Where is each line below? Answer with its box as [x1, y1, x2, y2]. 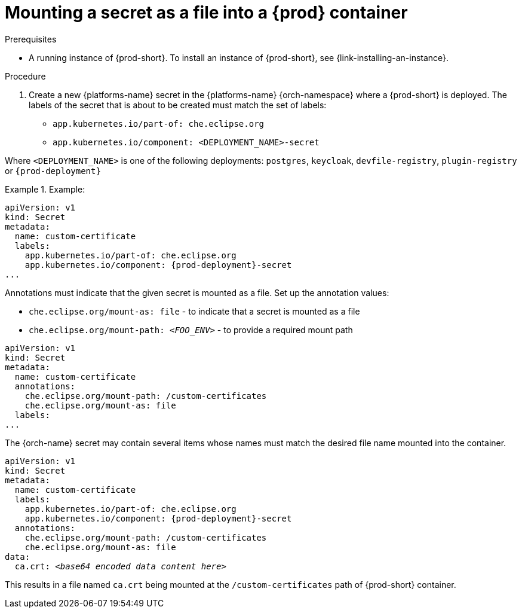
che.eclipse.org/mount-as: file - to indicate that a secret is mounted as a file [29, 306, 360, 316]
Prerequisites [5, 33, 57, 44]
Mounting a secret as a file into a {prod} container [5, 2, 408, 23]
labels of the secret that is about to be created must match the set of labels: [29, 99, 327, 110]
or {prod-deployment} [5, 165, 101, 176]
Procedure [5, 71, 46, 81]
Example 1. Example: [5, 184, 85, 194]
